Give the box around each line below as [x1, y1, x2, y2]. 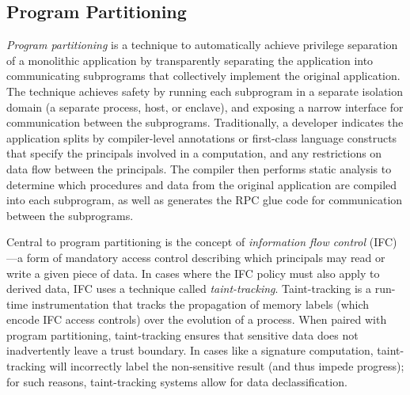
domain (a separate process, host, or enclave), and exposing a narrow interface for [6, 98, 404, 115]
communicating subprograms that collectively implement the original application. [6, 67, 401, 84]
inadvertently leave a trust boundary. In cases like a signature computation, [6, 342, 374, 359]
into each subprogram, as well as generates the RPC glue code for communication [6, 192, 403, 208]
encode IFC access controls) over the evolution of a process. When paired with [6, 311, 387, 328]
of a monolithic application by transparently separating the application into [6, 51, 374, 68]
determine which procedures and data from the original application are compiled [6, 176, 397, 192]
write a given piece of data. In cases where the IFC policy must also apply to [6, 264, 380, 281]
